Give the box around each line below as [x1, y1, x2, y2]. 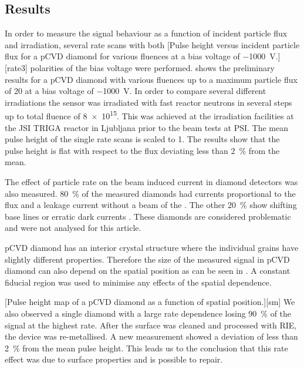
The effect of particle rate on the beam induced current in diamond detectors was [5, 175, 298, 187]
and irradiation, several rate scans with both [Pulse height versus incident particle [5, 38, 300, 51]
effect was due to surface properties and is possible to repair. [5, 353, 223, 365]
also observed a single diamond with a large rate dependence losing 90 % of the [5, 307, 292, 319]
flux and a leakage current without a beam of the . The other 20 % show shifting [5, 199, 297, 211]
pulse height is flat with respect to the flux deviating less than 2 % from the [5, 144, 280, 156]
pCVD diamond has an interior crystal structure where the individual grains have [5, 241, 299, 253]
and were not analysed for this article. [5, 222, 141, 234]
